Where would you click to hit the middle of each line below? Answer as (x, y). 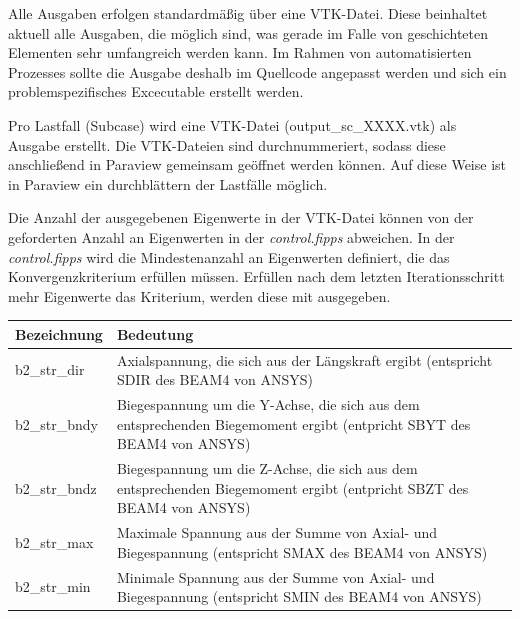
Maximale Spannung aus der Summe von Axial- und (277, 532)
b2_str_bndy (56, 423)
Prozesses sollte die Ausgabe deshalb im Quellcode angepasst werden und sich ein (257, 71)
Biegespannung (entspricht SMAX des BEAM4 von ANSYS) (302, 551)
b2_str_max (54, 541)
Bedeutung (155, 333)
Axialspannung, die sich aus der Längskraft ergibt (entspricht (304, 359)
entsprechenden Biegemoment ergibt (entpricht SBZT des (292, 487)
